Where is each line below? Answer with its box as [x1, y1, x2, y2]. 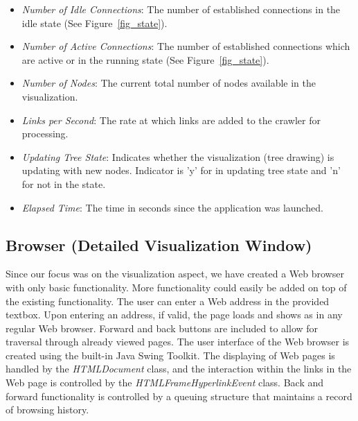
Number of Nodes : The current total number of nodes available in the [21, 76, 316, 90]
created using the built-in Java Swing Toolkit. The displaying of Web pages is [6, 347, 335, 362]
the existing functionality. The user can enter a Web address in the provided [6, 293, 330, 308]
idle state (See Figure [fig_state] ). [21, 15, 168, 30]
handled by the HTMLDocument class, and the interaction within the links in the [6, 361, 352, 376]
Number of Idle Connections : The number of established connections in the [21, 2, 341, 16]
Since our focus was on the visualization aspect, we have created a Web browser [6, 266, 344, 281]
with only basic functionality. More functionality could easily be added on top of [6, 280, 347, 294]
